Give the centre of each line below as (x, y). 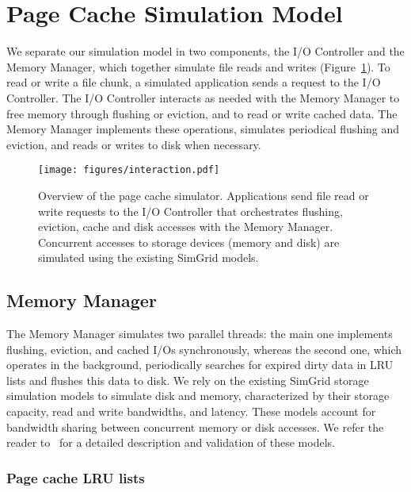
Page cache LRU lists (76, 477)
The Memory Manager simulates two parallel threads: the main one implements (200, 334)
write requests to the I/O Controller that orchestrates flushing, (190, 211)
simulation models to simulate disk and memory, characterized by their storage (198, 396)
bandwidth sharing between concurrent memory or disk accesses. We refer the (195, 427)
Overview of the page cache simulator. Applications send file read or (204, 195)
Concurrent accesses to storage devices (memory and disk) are (189, 242)
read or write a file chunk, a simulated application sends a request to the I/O (194, 82)
